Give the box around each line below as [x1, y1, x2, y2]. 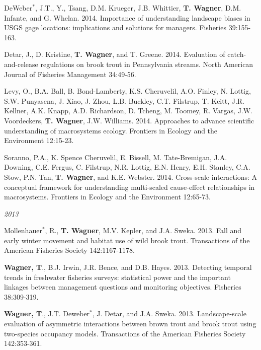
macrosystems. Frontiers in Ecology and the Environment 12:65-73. [4, 191, 211, 202]
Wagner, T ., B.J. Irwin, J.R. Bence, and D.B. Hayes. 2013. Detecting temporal [4, 262, 252, 272]
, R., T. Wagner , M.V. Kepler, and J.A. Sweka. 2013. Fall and [45, 225, 242, 236]
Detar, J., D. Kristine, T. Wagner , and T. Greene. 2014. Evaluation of [4, 49, 225, 59]
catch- [227, 49, 246, 59]
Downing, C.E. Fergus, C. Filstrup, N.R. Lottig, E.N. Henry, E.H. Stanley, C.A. [4, 162, 250, 172]
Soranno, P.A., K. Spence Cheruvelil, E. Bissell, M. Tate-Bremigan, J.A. [4, 152, 227, 162]
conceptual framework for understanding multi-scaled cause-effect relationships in [4, 181, 255, 192]
